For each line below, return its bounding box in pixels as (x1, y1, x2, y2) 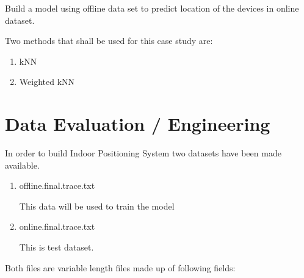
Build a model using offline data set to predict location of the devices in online (5, 2, 299, 14)
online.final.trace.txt (19, 220, 95, 233)
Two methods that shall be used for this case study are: (5, 34, 213, 47)
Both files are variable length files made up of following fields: (5, 261, 236, 274)
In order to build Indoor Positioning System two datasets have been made (5, 147, 281, 159)
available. (5, 158, 40, 171)
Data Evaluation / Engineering (5, 111, 270, 136)
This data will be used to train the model (19, 199, 175, 212)
